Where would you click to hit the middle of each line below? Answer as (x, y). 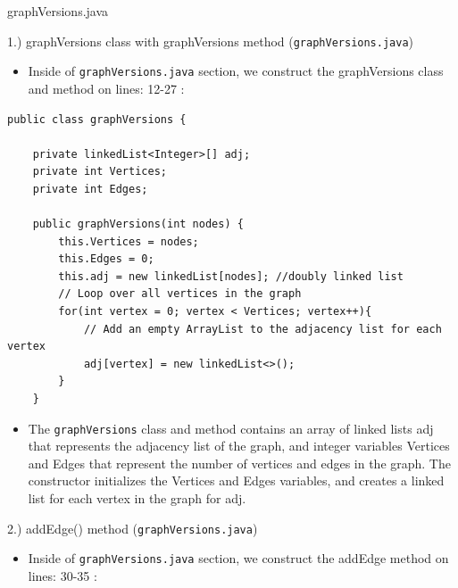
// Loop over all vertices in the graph (180, 294)
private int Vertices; (100, 172)
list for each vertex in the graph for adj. (137, 498)
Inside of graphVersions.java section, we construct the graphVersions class (236, 71)
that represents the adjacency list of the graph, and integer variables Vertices (239, 446)
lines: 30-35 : (62, 575)
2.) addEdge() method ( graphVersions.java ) (133, 528)
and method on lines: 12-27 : (106, 88)
